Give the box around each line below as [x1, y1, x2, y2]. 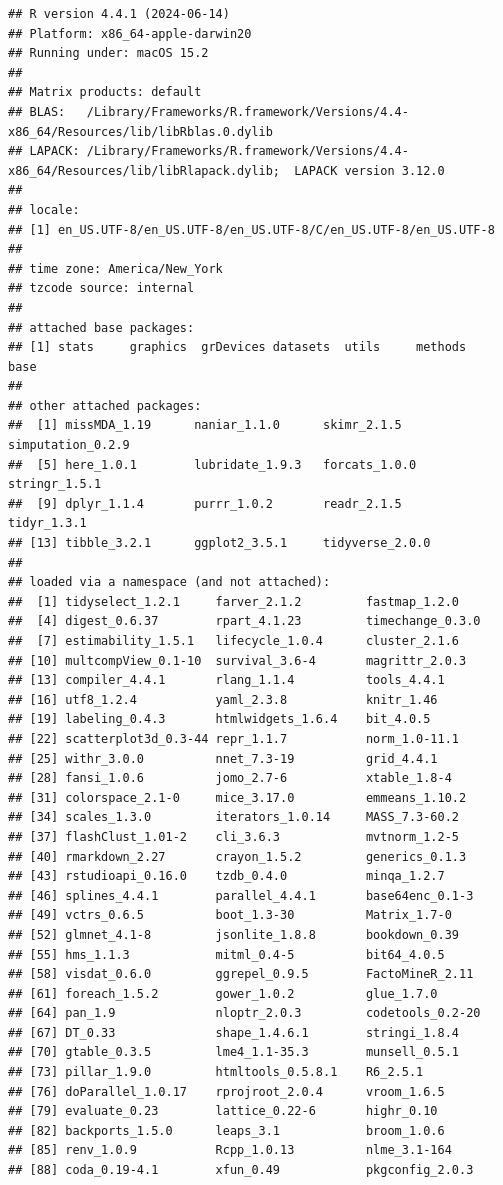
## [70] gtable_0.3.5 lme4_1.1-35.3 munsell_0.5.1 [8, 1045, 460, 1060]
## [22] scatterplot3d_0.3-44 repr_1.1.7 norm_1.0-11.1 [8, 731, 460, 746]
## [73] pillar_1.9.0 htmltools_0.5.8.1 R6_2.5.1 [8, 1065, 424, 1080]
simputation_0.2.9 [8, 438, 130, 453]
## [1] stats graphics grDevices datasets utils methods [8, 340, 467, 355]
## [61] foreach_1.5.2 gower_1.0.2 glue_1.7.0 [8, 986, 438, 1001]
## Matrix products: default [8, 85, 202, 100]
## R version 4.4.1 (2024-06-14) [8, 7, 230, 21]
